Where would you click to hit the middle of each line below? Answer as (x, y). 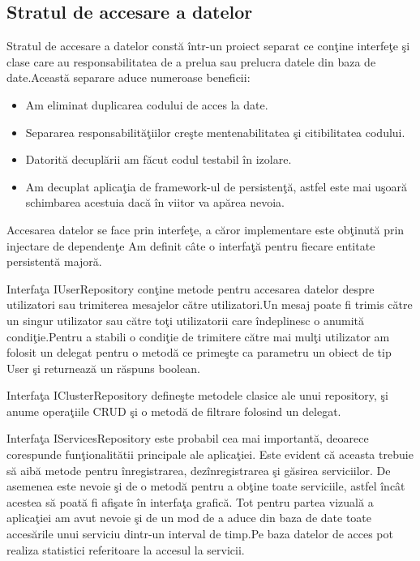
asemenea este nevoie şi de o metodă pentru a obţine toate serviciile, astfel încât (206, 486)
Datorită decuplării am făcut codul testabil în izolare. (159, 159)
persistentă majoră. (54, 261)
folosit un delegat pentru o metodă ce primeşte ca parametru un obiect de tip (199, 352)
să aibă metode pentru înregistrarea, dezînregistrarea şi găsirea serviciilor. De (199, 470)
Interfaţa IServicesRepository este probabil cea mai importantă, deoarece (188, 438)
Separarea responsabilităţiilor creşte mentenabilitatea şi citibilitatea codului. (215, 132)
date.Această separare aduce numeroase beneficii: (129, 77)
